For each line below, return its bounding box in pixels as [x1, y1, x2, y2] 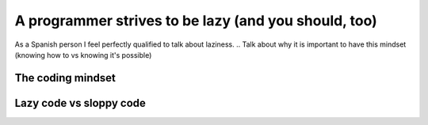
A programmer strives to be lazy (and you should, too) [14, 12, 378, 29]
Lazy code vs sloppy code [14, 96, 147, 110]
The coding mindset [14, 71, 117, 85]
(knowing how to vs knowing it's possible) [14, 50, 152, 59]
